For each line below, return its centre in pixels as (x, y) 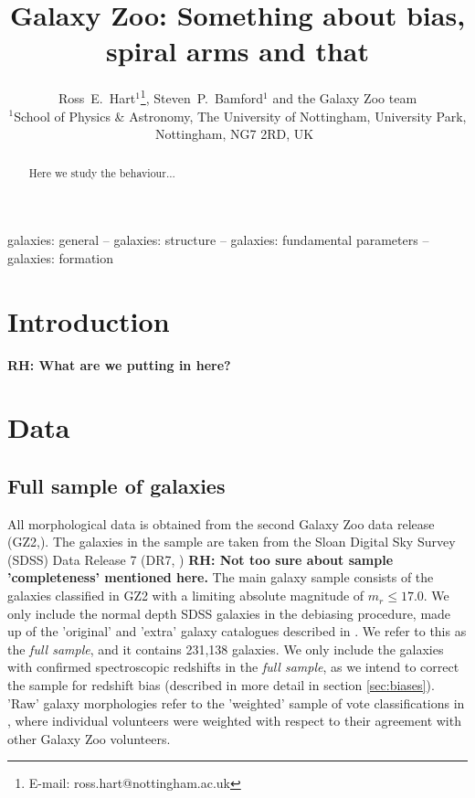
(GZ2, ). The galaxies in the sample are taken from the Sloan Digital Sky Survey (232, 542)
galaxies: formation (61, 257)
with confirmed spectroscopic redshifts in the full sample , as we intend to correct (233, 667)
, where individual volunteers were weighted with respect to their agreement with (234, 721)
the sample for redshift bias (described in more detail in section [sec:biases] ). (221, 685)
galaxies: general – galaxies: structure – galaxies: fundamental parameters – (218, 240)
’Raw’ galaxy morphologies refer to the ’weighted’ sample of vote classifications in (236, 702)
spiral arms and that (237, 51)
